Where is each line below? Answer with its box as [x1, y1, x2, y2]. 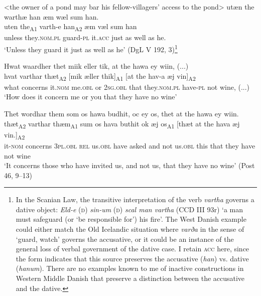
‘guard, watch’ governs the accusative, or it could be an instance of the [16, 233, 234, 244]
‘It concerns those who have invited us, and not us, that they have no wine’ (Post [4, 160, 255, 171]
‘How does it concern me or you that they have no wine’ [4, 91, 177, 102]
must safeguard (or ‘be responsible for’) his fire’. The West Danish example [16, 214, 246, 224]
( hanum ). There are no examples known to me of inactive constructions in [16, 263, 244, 273]
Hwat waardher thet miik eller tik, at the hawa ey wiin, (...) [4, 61, 189, 71]
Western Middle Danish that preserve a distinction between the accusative [16, 273, 245, 283]
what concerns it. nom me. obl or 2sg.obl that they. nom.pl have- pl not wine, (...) [4, 81, 250, 92]
